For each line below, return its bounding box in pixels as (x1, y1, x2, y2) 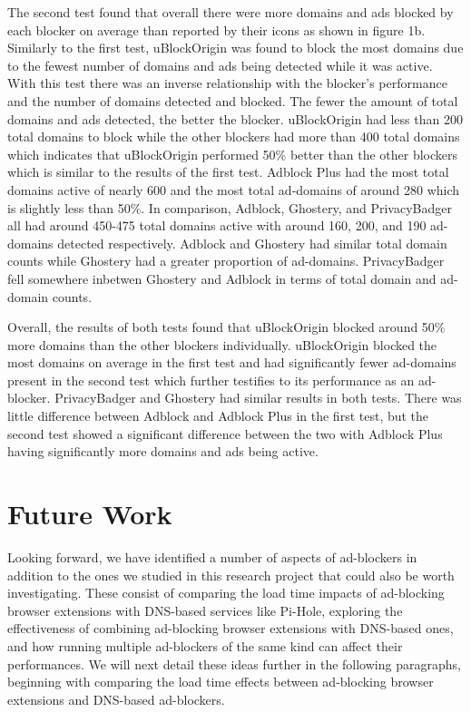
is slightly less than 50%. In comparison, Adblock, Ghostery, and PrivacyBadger (7, 198, 452, 217)
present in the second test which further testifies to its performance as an (7, 370, 415, 389)
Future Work (7, 495, 172, 532)
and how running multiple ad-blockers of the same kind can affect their (7, 636, 403, 655)
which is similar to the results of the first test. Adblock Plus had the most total (7, 162, 449, 181)
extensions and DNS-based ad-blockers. (7, 689, 225, 708)
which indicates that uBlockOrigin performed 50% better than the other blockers (7, 144, 458, 163)
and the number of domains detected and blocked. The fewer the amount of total (7, 91, 458, 110)
